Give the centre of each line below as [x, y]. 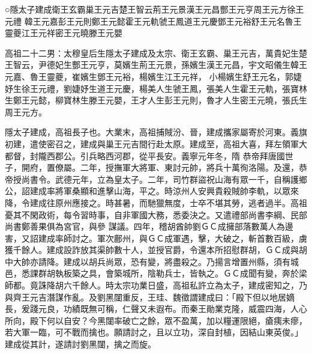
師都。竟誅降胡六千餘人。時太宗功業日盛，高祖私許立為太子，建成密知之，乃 [156, 285]
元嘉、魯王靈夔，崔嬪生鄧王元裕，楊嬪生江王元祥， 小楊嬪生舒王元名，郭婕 [153, 76]
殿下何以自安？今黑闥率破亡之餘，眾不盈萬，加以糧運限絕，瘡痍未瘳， [168, 320]
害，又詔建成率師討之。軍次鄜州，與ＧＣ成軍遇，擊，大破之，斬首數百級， [152, 238]
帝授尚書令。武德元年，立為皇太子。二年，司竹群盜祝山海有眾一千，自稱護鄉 [156, 179]
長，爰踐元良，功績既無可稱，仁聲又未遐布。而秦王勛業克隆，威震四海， [148, 309]
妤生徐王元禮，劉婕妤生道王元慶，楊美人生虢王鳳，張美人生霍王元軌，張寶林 [156, 88]
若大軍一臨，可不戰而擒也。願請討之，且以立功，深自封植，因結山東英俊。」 [154, 332]
